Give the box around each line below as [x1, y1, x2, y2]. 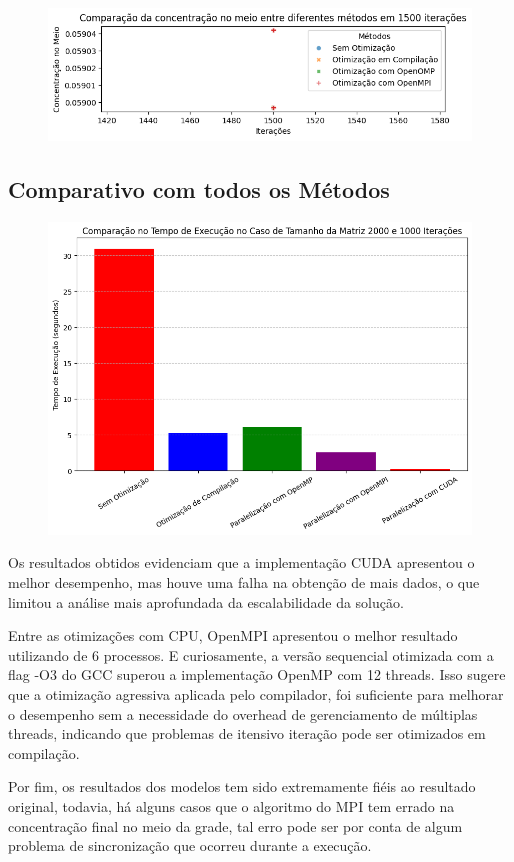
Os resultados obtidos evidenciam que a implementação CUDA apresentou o [8, 552, 475, 573]
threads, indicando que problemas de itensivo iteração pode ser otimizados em [8, 723, 486, 744]
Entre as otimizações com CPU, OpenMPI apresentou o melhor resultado [8, 625, 458, 646]
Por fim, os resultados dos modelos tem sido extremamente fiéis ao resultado [8, 776, 476, 797]
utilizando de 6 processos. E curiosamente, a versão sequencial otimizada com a [8, 644, 494, 665]
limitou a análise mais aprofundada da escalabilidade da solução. [8, 591, 404, 612]
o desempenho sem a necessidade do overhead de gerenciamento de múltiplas [8, 703, 478, 724]
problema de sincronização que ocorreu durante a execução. [8, 835, 372, 856]
